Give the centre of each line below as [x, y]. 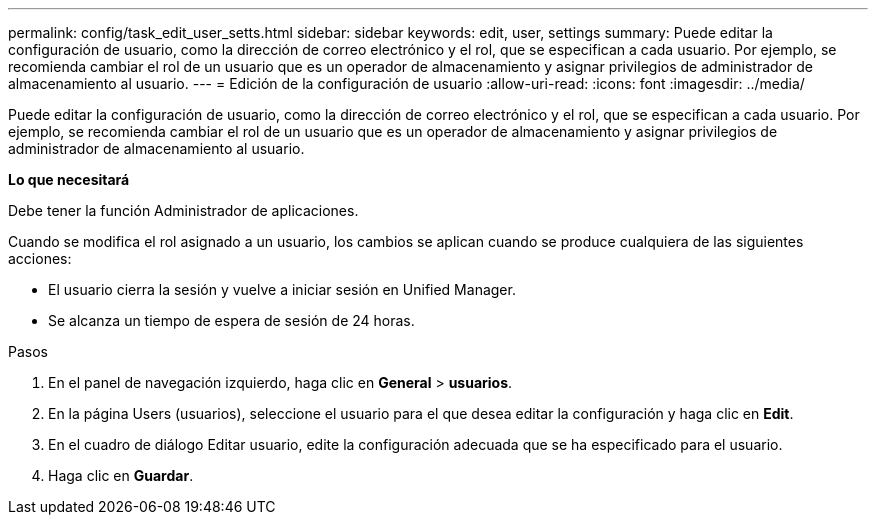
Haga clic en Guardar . [121, 475]
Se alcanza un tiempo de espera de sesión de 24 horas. [231, 320]
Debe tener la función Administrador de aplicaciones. [183, 210]
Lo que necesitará [69, 179]
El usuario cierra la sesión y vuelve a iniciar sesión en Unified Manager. [282, 289]
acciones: [40, 258]
